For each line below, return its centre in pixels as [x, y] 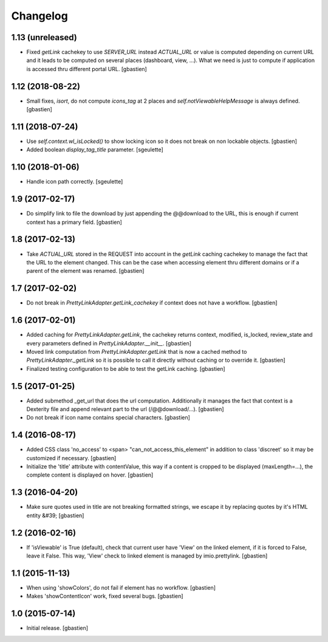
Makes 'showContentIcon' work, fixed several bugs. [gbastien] [105, 596]
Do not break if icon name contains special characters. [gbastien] [108, 418]
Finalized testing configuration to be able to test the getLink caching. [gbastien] [126, 368]
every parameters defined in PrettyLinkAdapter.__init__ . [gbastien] [109, 343]
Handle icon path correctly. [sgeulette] [75, 182]
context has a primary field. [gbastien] [74, 222]
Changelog [39, 16]
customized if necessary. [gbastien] [71, 458]
